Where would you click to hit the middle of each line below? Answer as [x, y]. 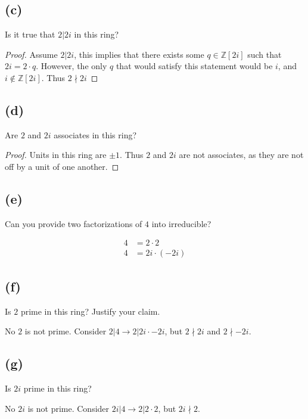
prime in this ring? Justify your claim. [90, 311]
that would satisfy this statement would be [194, 66]
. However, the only [71, 66]
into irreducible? [181, 223]
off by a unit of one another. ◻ [62, 166]
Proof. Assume [31, 54]
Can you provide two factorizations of [74, 223]
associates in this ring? [95, 134]
